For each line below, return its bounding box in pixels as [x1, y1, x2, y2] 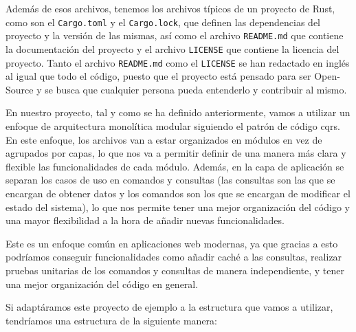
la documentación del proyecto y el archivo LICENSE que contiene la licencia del [5, 41, 340, 56]
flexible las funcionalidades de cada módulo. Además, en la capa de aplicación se [5, 159, 344, 173]
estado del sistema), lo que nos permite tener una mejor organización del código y [5, 199, 350, 214]
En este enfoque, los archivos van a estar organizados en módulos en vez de [5, 132, 322, 146]
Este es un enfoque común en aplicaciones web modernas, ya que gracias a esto [5, 236, 338, 250]
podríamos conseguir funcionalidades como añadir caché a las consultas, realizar [5, 250, 342, 264]
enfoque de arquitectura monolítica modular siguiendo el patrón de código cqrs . [5, 119, 340, 133]
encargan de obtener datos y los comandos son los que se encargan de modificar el [5, 186, 351, 200]
